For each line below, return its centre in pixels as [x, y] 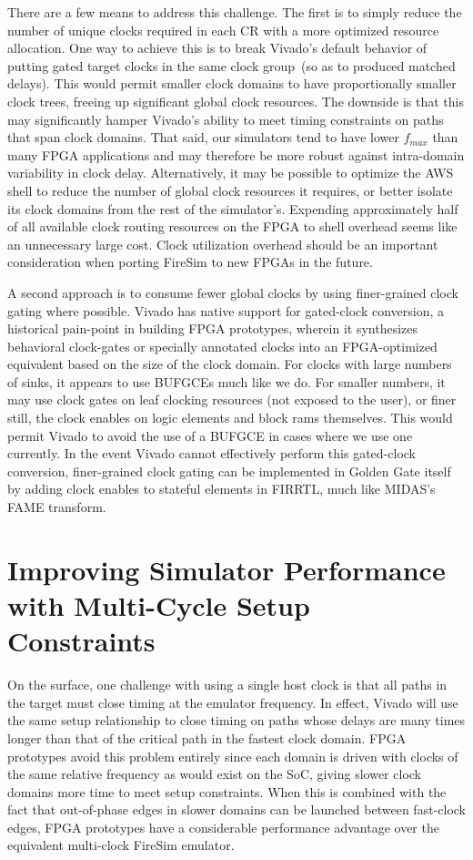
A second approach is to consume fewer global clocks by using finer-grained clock [233, 292]
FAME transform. [57, 507]
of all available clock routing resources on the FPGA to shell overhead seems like [232, 226]
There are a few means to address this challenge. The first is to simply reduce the [235, 12]
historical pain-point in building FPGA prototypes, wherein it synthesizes [212, 328]
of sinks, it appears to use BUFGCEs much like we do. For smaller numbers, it [226, 381]
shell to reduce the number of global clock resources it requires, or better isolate [230, 190]
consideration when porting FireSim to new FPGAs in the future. [190, 262]
